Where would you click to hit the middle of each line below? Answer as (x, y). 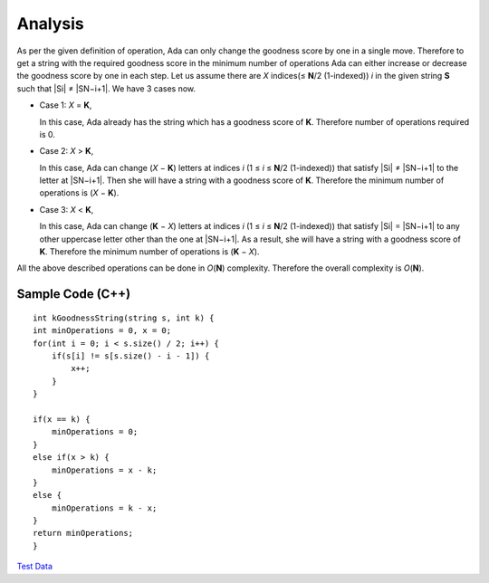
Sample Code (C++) (74, 294)
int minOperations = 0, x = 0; (102, 331)
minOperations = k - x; (104, 508)
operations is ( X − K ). (79, 193)
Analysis (51, 24)
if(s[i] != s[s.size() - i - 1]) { (130, 356)
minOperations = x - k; (104, 470)
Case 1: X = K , (66, 105)
